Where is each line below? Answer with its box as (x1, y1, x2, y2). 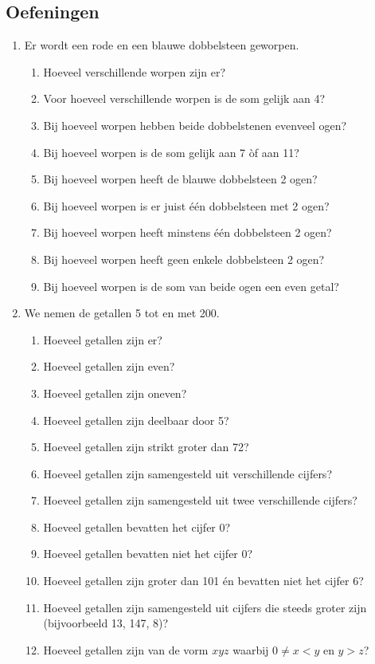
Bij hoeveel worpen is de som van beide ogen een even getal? (43, 277, 339, 294)
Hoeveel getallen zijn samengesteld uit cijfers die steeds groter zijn (43, 599, 367, 615)
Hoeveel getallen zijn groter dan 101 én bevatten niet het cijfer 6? (43, 572, 364, 589)
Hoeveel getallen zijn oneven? (43, 384, 187, 401)
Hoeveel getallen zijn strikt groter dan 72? (43, 438, 249, 455)
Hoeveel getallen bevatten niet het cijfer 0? (43, 545, 253, 562)
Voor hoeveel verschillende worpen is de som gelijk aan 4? (43, 90, 326, 107)
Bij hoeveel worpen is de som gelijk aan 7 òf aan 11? (43, 143, 299, 160)
